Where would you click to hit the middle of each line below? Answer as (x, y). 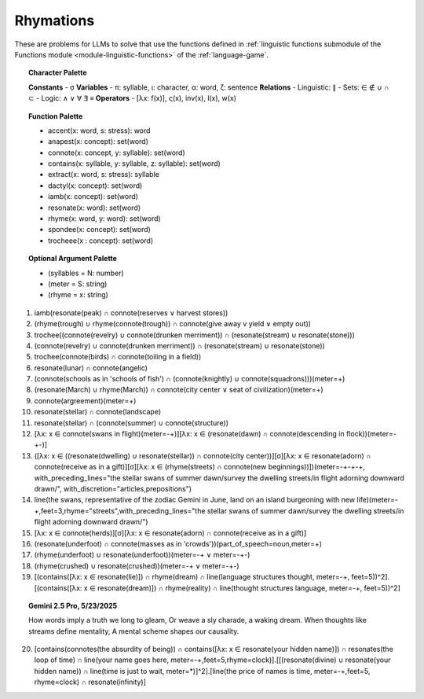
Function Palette (56, 116)
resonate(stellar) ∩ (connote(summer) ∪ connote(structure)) (132, 423)
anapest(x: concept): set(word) (99, 142)
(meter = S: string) (78, 284)
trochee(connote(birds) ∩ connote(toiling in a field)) (118, 357)
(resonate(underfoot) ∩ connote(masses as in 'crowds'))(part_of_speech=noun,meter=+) (178, 543)
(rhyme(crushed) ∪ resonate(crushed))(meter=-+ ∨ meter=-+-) (137, 565)
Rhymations (55, 20)
